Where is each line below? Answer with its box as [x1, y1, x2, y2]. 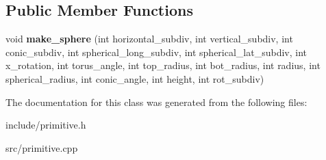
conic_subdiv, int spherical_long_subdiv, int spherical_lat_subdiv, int [5, 44, 308, 59]
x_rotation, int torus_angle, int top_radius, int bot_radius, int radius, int [5, 58, 321, 72]
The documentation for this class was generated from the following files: [5, 94, 308, 109]
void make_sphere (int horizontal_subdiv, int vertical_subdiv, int [5, 31, 293, 46]
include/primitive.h [5, 118, 86, 132]
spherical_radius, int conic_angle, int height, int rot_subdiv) [5, 71, 264, 85]
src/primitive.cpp [5, 140, 78, 155]
